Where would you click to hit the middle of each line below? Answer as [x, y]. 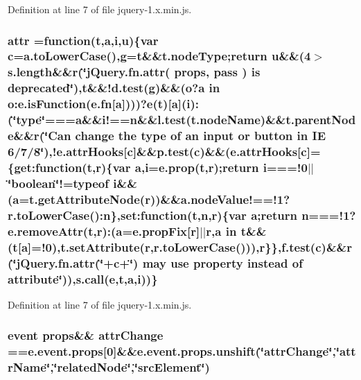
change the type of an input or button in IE [201, 136]
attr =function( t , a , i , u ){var [83, 40]
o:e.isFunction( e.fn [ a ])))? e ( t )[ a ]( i [99, 104]
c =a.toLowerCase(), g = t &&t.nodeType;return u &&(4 [159, 56]
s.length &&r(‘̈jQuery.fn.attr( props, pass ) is [134, 72]
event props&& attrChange [86, 335]
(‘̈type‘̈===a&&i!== [69, 120]
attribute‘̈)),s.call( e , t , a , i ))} [83, 278]
